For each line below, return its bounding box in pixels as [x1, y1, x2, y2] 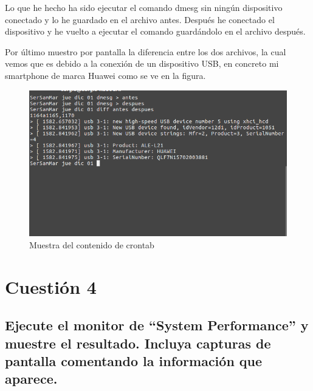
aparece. [5, 369, 58, 388]
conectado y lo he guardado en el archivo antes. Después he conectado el [5, 13, 275, 25]
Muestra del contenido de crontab [29, 238, 154, 251]
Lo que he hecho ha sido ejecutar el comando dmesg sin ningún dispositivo [5, 1, 283, 13]
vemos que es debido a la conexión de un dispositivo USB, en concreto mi [5, 57, 279, 70]
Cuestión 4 [5, 274, 97, 299]
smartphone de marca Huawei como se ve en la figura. [5, 69, 206, 81]
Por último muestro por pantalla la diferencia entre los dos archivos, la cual [5, 45, 286, 58]
